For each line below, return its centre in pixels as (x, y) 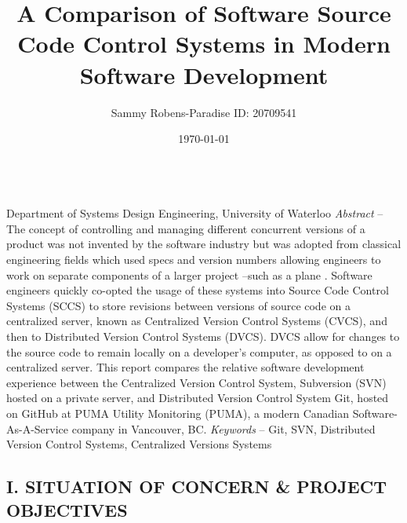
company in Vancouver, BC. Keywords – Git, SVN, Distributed (223, 428)
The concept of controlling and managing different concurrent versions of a (186, 228)
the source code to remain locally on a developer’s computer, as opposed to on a (199, 351)
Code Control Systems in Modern (204, 44)
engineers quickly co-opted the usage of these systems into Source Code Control (198, 290)
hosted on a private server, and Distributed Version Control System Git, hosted (198, 398)
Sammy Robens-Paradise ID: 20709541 (204, 112)
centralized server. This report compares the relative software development (185, 367)
